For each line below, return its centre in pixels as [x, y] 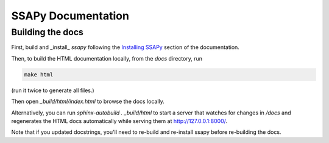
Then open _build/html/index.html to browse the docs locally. [88, 101]
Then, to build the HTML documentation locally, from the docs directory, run [107, 58]
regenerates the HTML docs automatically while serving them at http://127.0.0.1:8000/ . [119, 121]
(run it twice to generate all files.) [53, 90]
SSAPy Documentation [70, 16]
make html [39, 75]
